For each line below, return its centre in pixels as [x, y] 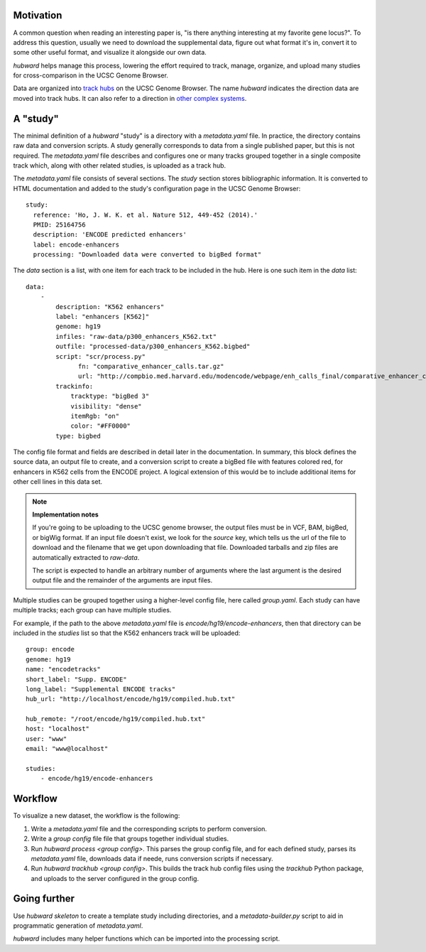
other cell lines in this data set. [58, 482]
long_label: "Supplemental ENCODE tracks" [101, 689]
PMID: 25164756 [59, 225]
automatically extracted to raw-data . [86, 557]
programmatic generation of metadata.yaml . [78, 925]
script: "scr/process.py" [100, 356]
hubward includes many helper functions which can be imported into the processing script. [147, 939]
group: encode [50, 649]
